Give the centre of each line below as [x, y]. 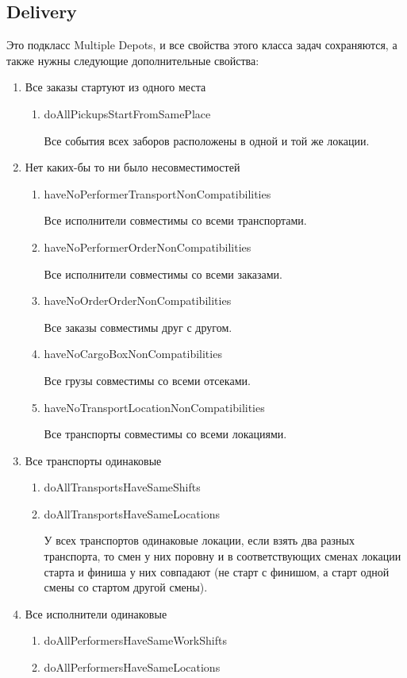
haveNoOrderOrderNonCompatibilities [138, 300]
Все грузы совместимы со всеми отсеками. [147, 380]
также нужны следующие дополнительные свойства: [133, 60]
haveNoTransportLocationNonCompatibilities [154, 407]
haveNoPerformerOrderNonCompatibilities [148, 247]
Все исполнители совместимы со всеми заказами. [163, 274]
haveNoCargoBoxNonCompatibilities [133, 354]
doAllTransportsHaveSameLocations [132, 513]
